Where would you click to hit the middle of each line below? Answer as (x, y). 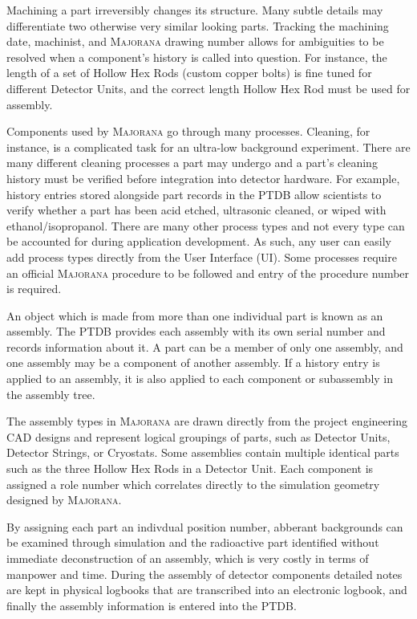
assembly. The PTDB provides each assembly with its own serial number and (196, 331)
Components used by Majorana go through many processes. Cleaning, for (188, 131)
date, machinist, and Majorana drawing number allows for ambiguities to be (195, 41)
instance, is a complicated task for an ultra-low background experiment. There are (208, 147)
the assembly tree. (51, 394)
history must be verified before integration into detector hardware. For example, (203, 178)
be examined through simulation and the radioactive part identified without (193, 542)
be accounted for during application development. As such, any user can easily (199, 241)
